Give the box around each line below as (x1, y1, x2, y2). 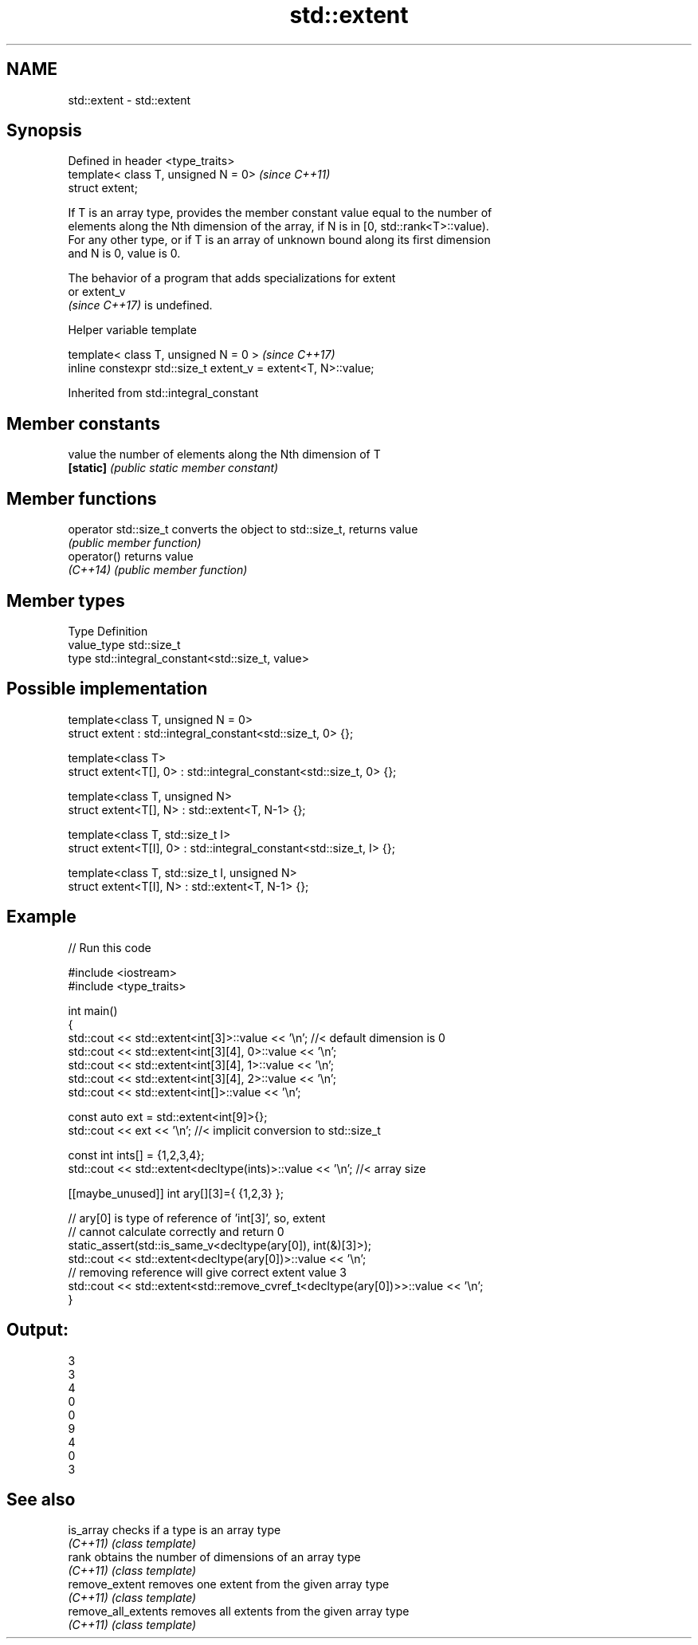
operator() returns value (68, 549, 194, 564)
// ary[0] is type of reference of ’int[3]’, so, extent (68, 1210, 326, 1225)
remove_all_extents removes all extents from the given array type (68, 1604, 410, 1619)
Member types (6, 590, 125, 611)
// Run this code (68, 940, 151, 954)
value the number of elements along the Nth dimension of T (68, 447, 381, 462)
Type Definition (68, 624, 148, 638)
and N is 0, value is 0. (68, 246, 181, 261)
